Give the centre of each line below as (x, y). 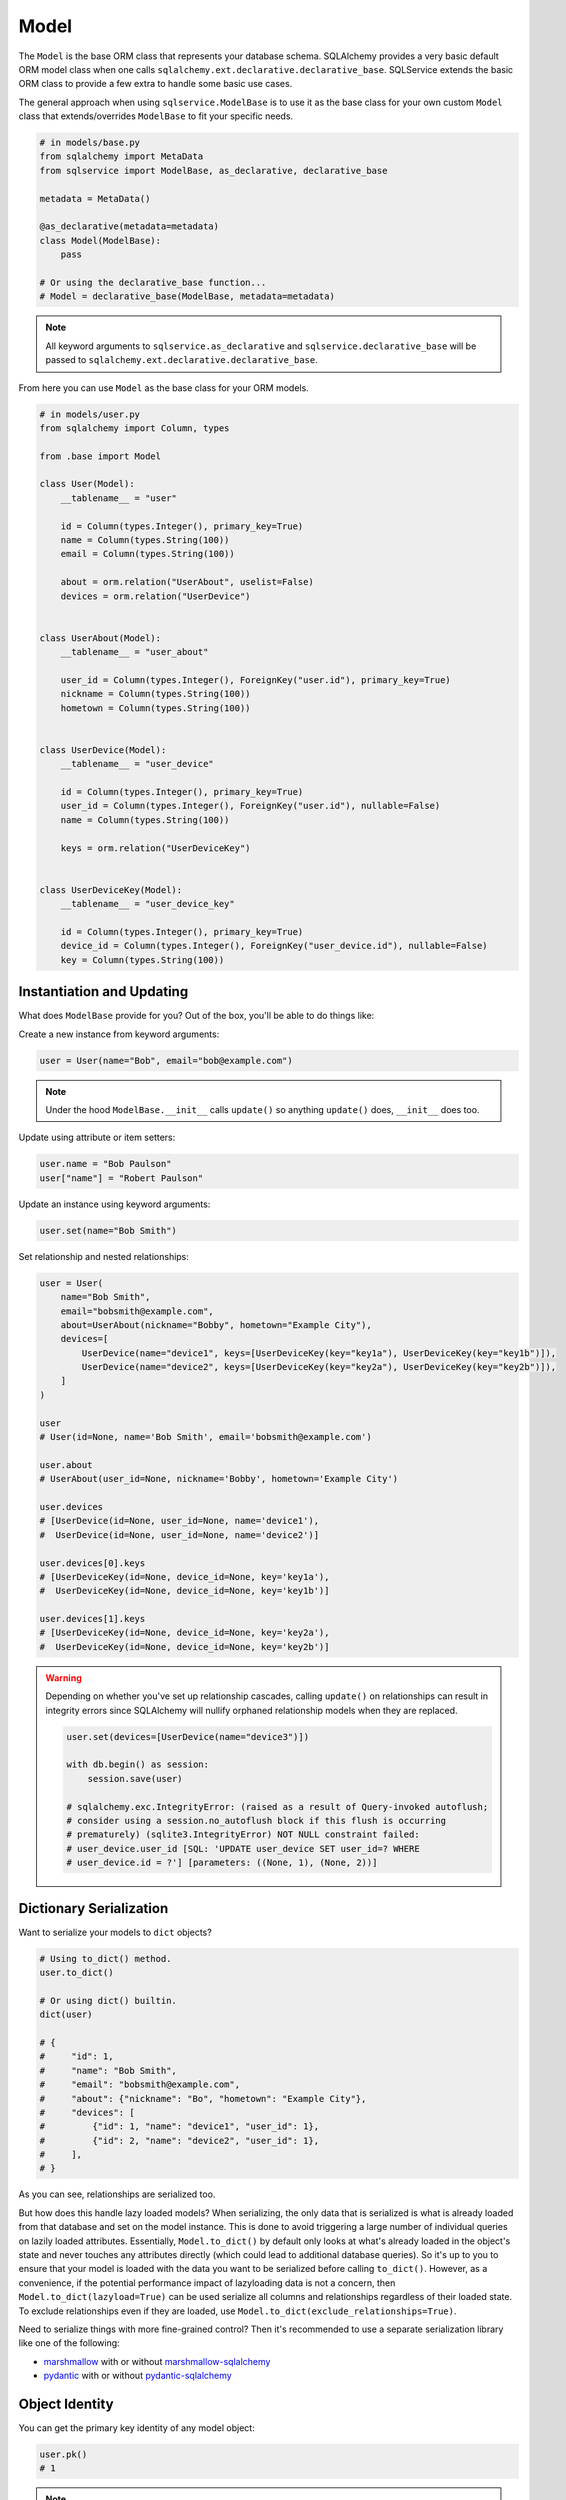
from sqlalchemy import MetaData (121, 156)
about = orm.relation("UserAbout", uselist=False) (187, 582)
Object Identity (66, 2403)
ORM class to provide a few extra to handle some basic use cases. (155, 84)
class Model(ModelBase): (100, 240)
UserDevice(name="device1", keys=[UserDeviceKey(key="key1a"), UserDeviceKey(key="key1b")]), (319, 1353)
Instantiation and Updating (103, 991)
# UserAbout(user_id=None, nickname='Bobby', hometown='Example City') (219, 1479)
